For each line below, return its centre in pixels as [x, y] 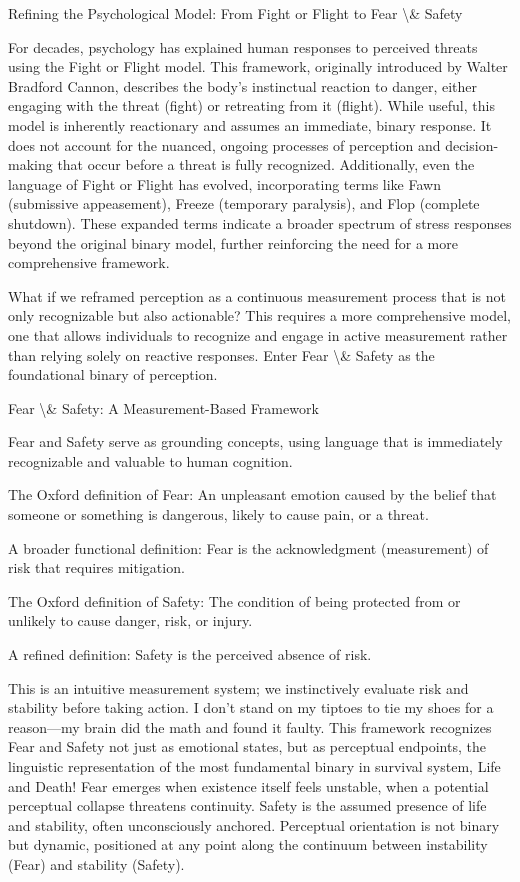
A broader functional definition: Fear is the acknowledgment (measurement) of [248, 547]
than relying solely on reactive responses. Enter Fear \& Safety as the [221, 354]
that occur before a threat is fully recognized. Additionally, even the [266, 164]
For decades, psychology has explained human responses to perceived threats [243, 46]
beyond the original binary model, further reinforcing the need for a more [233, 242]
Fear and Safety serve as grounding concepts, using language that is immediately [255, 441]
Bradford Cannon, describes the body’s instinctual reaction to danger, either [243, 85]
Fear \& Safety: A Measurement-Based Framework [163, 407]
